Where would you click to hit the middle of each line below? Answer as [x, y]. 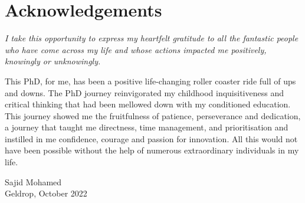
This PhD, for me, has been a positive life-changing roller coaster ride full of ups [150, 81]
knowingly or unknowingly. [53, 61]
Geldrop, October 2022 [46, 193]
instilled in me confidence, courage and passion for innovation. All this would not [151, 138]
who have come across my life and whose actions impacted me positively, [136, 49]
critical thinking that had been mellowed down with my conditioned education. [148, 104]
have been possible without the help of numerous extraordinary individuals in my [152, 150]
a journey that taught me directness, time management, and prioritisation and [147, 127]
